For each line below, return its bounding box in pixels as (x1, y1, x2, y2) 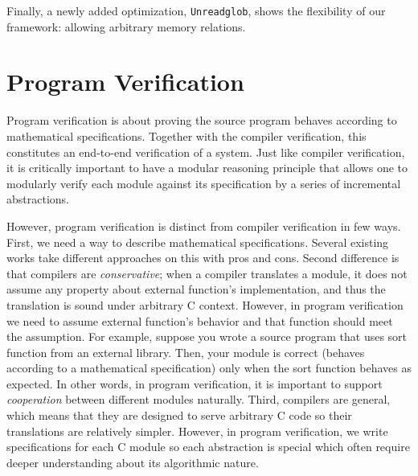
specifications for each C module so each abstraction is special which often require (6, 438, 410, 455)
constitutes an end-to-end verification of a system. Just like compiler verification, (6, 143, 405, 160)
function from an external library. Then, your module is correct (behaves (6, 343, 365, 360)
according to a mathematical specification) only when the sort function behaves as (6, 359, 412, 376)
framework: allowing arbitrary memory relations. (6, 18, 246, 35)
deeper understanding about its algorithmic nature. (6, 453, 259, 470)
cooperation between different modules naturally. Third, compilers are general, (6, 391, 391, 408)
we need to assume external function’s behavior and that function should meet (6, 312, 393, 329)
